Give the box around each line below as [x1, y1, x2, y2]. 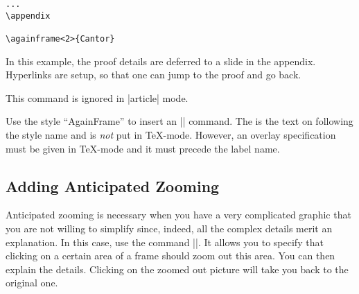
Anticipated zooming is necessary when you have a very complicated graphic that [6, 207, 351, 222]
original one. [6, 275, 58, 290]
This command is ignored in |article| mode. [6, 90, 189, 105]
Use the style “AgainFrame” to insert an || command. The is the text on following [6, 114, 353, 128]
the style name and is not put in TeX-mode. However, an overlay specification [6, 128, 336, 141]
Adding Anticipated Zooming [6, 175, 220, 196]
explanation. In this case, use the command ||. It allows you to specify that [6, 234, 324, 249]
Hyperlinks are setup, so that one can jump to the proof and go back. [6, 67, 301, 82]
